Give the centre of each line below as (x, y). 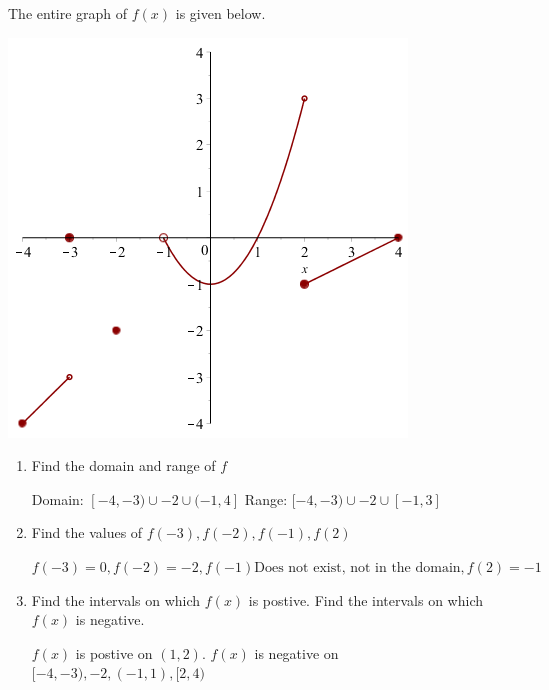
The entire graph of (68, 13)
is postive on (114, 652)
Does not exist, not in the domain (357, 567)
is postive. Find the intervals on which (365, 599)
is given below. (220, 13)
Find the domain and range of (123, 465)
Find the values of (87, 532)
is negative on (296, 652)
